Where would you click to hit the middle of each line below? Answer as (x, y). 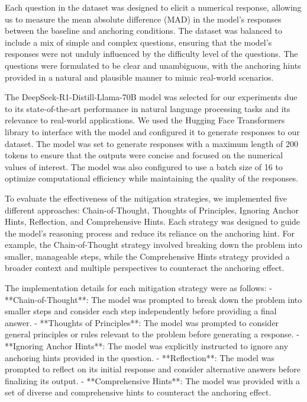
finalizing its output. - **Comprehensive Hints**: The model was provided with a (152, 380)
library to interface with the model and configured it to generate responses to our (152, 131)
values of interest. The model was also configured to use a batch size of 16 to (144, 166)
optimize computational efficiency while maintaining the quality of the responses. (152, 178)
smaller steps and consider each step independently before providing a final (141, 311)
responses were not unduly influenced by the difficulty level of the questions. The (151, 54)
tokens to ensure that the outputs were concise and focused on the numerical (144, 155)
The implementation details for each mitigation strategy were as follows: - (138, 288)
